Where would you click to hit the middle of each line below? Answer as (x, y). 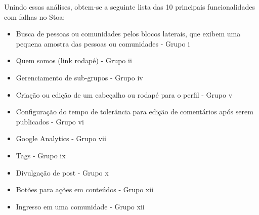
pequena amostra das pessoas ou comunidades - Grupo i (103, 43)
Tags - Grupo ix (41, 155)
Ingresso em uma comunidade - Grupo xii (80, 206)
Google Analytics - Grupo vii (61, 138)
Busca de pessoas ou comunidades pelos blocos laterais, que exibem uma (128, 34)
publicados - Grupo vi (50, 121)
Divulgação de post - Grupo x (62, 172)
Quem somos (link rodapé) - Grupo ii (74, 60)
